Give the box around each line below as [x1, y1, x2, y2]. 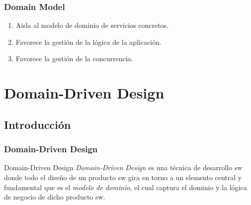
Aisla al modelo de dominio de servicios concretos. [15, 20, 168, 30]
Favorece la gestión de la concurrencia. [15, 53, 133, 64]
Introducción [4, 116, 71, 132]
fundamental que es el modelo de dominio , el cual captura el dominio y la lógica [4, 182, 247, 192]
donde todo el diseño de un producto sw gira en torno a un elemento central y [4, 172, 242, 182]
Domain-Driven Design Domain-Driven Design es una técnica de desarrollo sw [4, 162, 243, 173]
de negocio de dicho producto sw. [4, 192, 105, 202]
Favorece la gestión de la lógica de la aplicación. [15, 36, 162, 47]
